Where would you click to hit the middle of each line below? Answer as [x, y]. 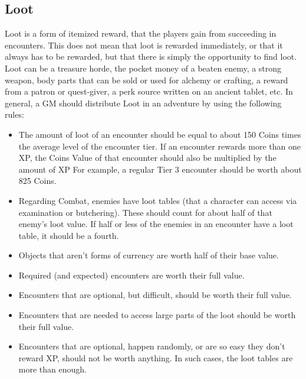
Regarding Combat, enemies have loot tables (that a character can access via [158, 200]
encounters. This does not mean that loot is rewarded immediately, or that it [144, 45]
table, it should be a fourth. [69, 235]
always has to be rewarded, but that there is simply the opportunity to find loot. [151, 56]
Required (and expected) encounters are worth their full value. [131, 275]
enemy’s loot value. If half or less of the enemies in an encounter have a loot [156, 224]
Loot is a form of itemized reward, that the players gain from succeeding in [141, 33]
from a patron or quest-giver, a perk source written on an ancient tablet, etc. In [149, 91]
